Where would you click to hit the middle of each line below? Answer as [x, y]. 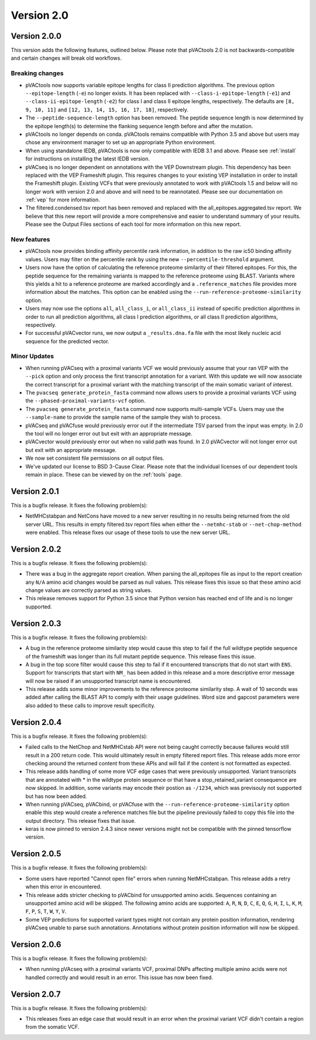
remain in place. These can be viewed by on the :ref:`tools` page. [104, 474]
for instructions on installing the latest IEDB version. [88, 159]
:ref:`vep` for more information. [63, 200]
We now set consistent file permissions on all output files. [95, 458]
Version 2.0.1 [35, 491]
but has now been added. [56, 796]
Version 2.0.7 [36, 994]
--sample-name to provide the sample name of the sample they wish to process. [123, 417]
